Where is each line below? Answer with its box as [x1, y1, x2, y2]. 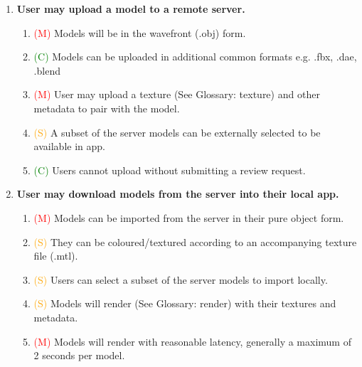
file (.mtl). [33, 248, 78, 263]
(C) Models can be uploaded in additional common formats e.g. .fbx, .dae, [33, 49, 357, 64]
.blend [33, 63, 60, 78]
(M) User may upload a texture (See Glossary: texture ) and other [33, 87, 320, 102]
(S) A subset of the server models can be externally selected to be [33, 124, 321, 139]
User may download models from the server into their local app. [16, 186, 339, 201]
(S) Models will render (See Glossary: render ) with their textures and [33, 296, 336, 311]
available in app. [33, 139, 105, 154]
